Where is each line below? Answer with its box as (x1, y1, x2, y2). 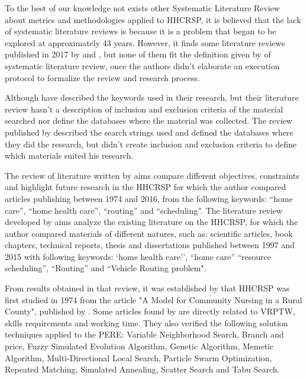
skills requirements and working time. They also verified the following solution (5, 316, 288, 329)
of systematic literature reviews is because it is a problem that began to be (5, 25, 276, 37)
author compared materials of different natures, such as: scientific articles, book (5, 227, 293, 239)
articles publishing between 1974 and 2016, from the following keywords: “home (5, 192, 293, 204)
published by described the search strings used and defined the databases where (5, 126, 293, 138)
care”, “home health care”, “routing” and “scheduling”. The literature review (5, 204, 283, 216)
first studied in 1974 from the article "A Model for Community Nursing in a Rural (5, 293, 302, 306)
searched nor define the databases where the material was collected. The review (5, 114, 293, 127)
